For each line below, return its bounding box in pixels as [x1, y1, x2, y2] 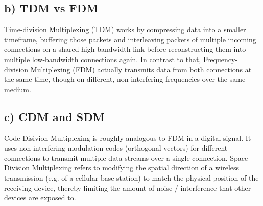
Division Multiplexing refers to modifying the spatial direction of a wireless [4, 162, 240, 173]
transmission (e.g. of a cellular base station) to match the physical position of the [4, 172, 259, 183]
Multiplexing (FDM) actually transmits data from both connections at [30, 64, 252, 74]
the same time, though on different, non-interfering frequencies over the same [4, 74, 246, 84]
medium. [4, 83, 31, 94]
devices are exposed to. [4, 192, 76, 203]
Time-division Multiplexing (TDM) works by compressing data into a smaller [4, 24, 246, 35]
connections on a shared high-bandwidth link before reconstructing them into [4, 44, 246, 54]
